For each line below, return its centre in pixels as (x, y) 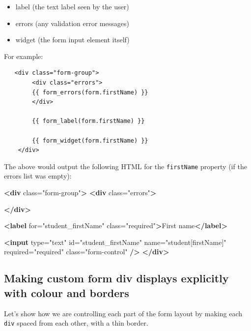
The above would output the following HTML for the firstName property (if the (125, 166)
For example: (24, 56)
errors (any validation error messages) (72, 23)
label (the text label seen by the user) (72, 6)
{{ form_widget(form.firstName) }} (90, 140)
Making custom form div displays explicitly (116, 278)
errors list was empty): (38, 176)
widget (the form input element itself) (72, 40)
